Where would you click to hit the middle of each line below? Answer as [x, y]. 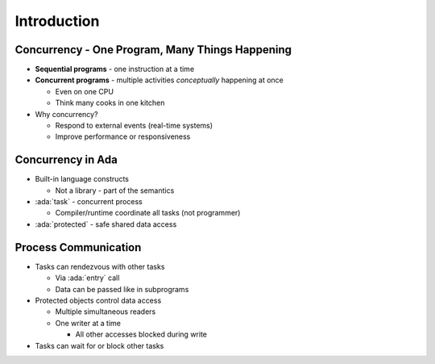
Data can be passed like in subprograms [122, 289]
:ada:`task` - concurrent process [89, 202]
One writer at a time [88, 323]
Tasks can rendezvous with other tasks [100, 266]
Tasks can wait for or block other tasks [99, 345]
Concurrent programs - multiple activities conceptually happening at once [159, 80]
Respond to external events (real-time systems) [134, 126]
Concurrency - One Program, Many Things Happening [153, 50]
